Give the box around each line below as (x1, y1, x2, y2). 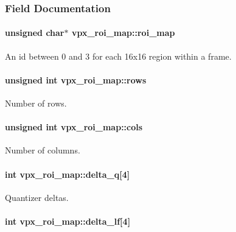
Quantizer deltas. (5, 191, 69, 203)
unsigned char (5, 26, 64, 39)
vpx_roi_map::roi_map (71, 26, 175, 39)
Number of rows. (5, 97, 67, 110)
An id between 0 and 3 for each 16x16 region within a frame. (5, 49, 232, 62)
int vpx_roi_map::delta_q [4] (5, 167, 130, 180)
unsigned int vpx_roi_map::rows (5, 73, 147, 86)
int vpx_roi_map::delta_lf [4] (5, 215, 131, 227)
